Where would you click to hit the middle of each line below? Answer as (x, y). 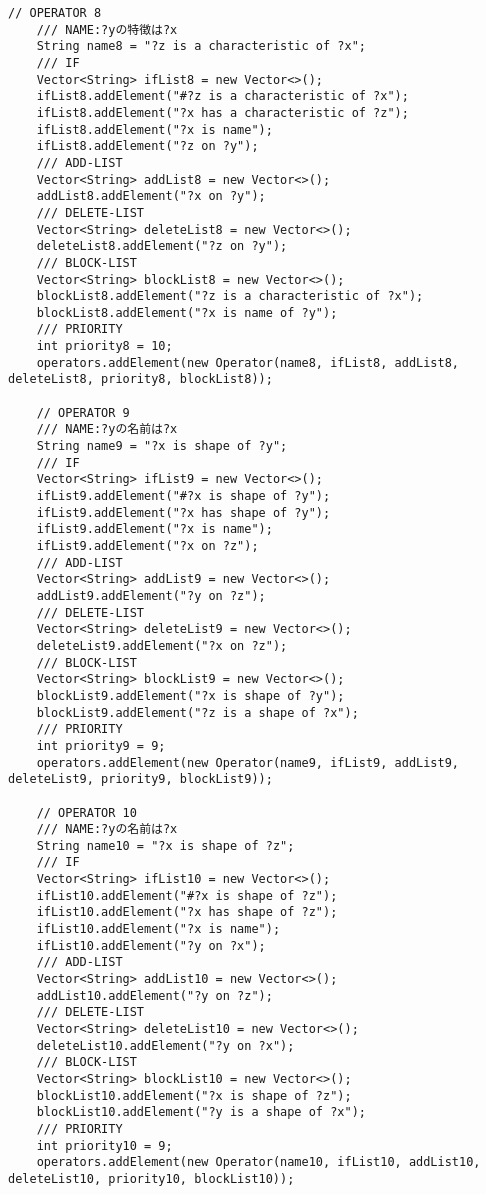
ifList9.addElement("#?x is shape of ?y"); (183, 496)
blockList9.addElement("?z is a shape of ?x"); (197, 712)
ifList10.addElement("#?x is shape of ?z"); (187, 895)
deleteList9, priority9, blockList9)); (140, 779)
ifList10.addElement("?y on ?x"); (151, 945)
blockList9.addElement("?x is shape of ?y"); (190, 695)
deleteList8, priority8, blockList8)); (140, 379)
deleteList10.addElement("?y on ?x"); (165, 1045)
